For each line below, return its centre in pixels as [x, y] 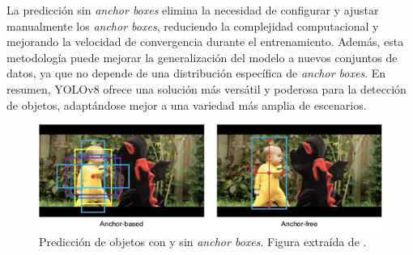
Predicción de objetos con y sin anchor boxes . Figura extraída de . [203, 241]
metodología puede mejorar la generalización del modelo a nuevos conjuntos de [202, 57]
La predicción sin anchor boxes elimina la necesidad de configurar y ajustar [193, 10]
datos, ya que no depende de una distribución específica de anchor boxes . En [196, 73]
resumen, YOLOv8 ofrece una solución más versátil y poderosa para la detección [206, 88]
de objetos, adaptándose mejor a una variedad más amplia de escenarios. [187, 105]
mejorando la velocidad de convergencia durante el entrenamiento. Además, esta [205, 42]
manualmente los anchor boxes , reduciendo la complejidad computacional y [193, 25]
